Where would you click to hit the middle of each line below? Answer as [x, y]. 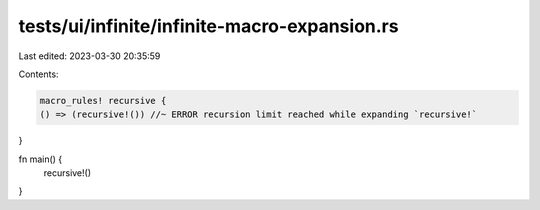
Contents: [38, 74]
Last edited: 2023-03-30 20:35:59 [89, 56]
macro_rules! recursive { [103, 100]
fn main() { [40, 159]
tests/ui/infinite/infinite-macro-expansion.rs [208, 26]
